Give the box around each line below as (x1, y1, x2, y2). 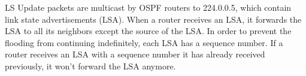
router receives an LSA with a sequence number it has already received (5, 48, 265, 60)
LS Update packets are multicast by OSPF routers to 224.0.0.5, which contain (5, 1, 292, 13)
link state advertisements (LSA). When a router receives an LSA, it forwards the (5, 13, 302, 25)
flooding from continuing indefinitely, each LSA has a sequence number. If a (5, 36, 283, 48)
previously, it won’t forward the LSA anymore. (5, 59, 176, 72)
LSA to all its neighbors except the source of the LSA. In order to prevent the (5, 25, 292, 37)
